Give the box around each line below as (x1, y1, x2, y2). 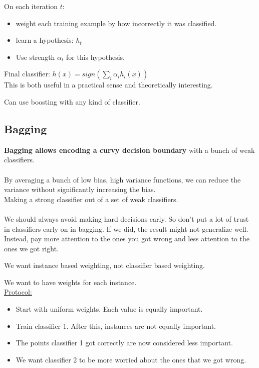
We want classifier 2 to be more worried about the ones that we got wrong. (16, 354, 246, 364)
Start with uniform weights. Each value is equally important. (16, 304, 203, 314)
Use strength (16, 51, 55, 62)
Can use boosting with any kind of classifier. (4, 96, 140, 107)
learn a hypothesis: (16, 35, 74, 45)
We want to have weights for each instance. (4, 277, 137, 287)
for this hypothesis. (66, 51, 125, 62)
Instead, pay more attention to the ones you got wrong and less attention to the (4, 233, 249, 244)
